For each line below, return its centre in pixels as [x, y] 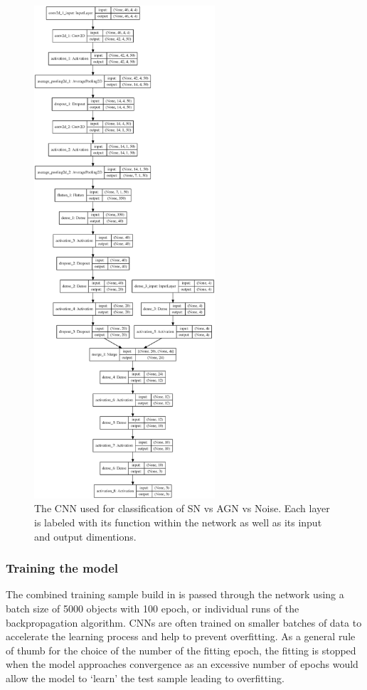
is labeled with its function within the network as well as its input [178, 522]
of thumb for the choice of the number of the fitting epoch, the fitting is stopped [181, 650]
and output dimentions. [85, 536]
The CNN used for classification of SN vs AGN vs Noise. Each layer [182, 508]
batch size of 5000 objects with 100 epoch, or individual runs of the [153, 608]
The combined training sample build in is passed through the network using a [175, 594]
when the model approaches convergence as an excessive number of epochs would [182, 664]
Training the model [62, 568]
